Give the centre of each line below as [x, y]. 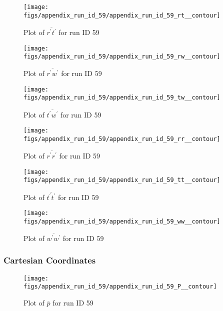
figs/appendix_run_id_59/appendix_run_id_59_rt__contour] [122, 15]
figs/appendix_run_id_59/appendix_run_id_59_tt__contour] [122, 180]
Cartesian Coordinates [50, 260]
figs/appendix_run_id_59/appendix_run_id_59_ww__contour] [122, 221]
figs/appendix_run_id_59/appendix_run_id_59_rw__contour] [122, 57]
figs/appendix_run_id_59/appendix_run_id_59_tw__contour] [122, 98]
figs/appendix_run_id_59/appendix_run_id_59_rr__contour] [122, 139]
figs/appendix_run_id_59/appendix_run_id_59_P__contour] [120, 287]
